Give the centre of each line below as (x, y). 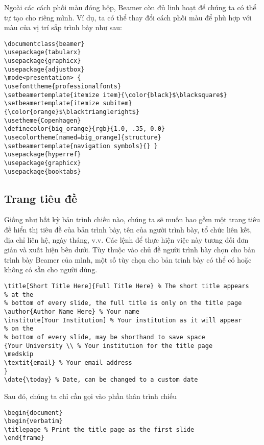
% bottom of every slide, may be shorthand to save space (105, 337)
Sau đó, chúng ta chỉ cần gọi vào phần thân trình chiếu (91, 396)
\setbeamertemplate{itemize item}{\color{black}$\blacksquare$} (116, 95)
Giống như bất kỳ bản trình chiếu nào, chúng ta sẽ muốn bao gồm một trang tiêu (132, 219)
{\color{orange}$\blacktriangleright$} (72, 112)
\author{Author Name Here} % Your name (72, 312)
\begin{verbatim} (33, 421)
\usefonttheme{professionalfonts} (63, 87)
